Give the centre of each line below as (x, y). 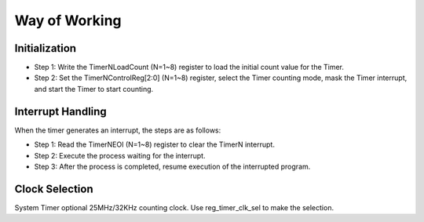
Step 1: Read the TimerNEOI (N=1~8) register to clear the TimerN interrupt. (154, 144)
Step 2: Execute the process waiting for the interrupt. (120, 155)
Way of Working (68, 20)
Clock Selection (54, 189)
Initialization (46, 48)
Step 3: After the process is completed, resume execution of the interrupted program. (172, 166)
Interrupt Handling (61, 111)
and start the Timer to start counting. (94, 89)
